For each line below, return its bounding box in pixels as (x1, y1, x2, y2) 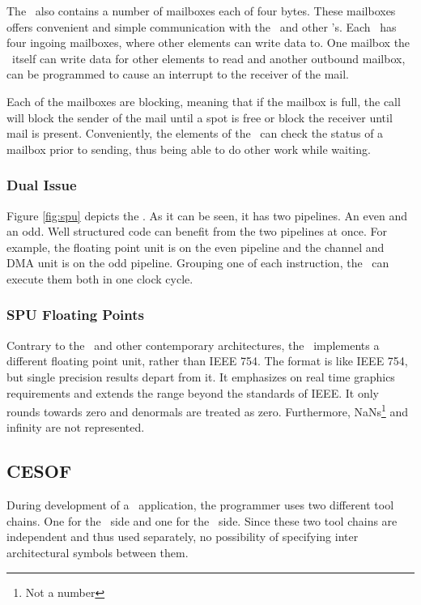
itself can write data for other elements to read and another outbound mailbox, (11, 49, 406, 66)
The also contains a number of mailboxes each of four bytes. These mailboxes (6, 2, 396, 19)
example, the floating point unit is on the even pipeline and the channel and (6, 238, 385, 255)
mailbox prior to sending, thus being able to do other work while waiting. (6, 140, 371, 157)
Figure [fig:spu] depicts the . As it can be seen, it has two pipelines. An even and (6, 207, 407, 224)
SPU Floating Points (6, 305, 144, 325)
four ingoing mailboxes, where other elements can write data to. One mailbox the (6, 34, 410, 51)
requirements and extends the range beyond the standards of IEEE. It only (6, 384, 379, 401)
